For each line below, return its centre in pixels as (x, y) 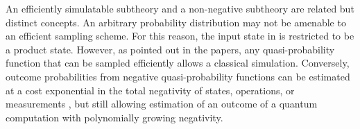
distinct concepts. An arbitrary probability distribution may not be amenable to (176, 22)
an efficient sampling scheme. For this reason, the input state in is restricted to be (180, 36)
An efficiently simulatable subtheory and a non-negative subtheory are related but (180, 8)
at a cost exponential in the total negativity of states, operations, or (150, 90)
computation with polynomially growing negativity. (114, 117)
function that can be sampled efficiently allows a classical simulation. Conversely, (178, 63)
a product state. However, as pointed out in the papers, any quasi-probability (170, 49)
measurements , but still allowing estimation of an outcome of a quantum (162, 104)
